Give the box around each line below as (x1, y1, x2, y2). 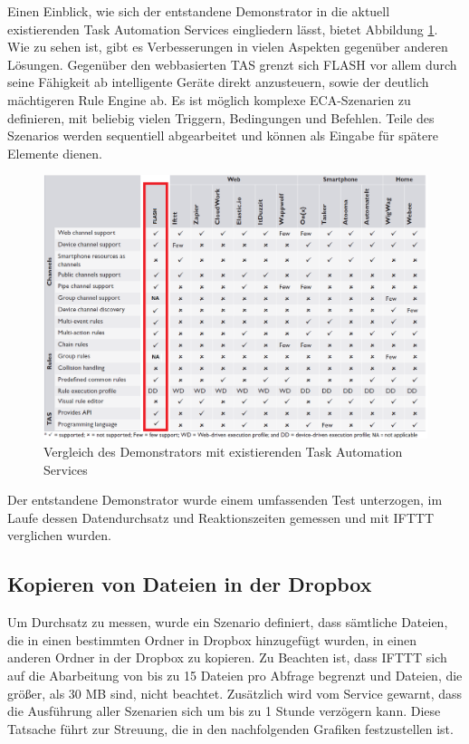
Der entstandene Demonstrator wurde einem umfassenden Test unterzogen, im (7, 490, 443, 509)
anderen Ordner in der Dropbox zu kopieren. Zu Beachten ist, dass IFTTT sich (7, 648, 447, 667)
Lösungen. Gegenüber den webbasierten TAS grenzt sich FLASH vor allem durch (7, 54, 457, 73)
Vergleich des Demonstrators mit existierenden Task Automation (43, 442, 403, 461)
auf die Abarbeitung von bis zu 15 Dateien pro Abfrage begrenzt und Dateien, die (7, 665, 463, 684)
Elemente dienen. (7, 143, 102, 162)
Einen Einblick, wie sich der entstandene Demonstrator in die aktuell (7, 2, 390, 20)
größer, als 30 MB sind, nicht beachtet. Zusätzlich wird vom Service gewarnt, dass (7, 683, 463, 702)
